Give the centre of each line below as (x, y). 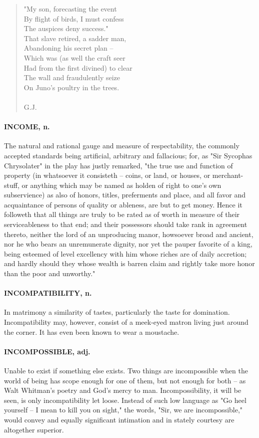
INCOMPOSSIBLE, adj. (47, 351)
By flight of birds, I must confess (74, 18)
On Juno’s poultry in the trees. (71, 87)
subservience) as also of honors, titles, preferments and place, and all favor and (125, 195)
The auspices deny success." (66, 28)
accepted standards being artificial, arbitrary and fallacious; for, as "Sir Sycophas (128, 155)
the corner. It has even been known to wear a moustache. (92, 332)
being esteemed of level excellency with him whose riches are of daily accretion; (125, 253)
